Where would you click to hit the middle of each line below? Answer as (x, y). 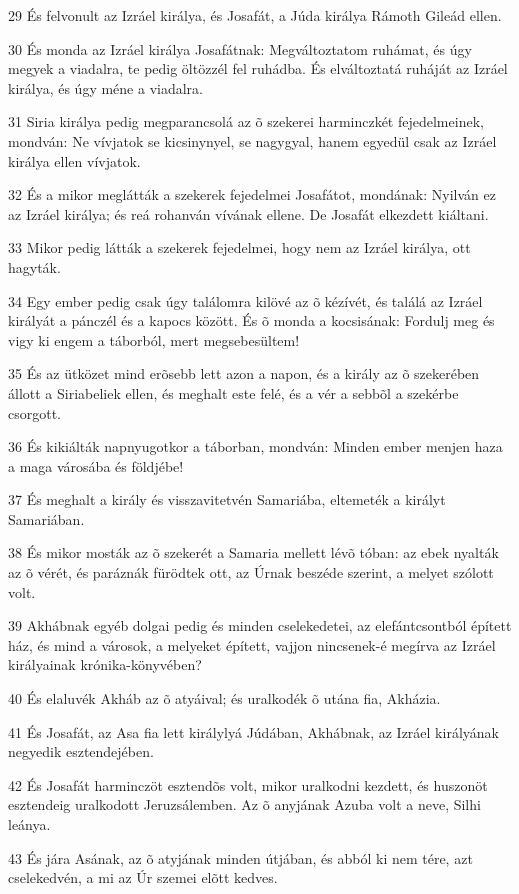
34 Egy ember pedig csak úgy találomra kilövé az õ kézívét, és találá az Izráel (245, 300)
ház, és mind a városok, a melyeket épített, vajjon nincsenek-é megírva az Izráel (252, 644)
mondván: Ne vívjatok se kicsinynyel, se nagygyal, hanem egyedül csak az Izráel (252, 140)
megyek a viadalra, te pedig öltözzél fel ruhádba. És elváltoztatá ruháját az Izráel (258, 68)
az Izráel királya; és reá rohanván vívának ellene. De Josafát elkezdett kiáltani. (248, 213)
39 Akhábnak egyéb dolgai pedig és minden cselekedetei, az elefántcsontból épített (260, 625)
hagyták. (34, 266)
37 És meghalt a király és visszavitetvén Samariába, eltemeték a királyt (227, 499)
